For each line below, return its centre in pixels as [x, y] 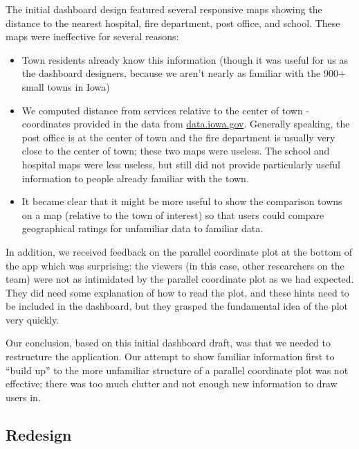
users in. [23, 397]
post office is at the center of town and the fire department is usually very [178, 137]
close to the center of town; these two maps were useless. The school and [176, 151]
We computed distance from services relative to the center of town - [166, 110]
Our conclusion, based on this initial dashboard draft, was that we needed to [168, 343]
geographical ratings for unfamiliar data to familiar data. [142, 228]
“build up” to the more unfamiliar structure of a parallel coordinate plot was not [177, 370]
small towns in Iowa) [66, 86]
